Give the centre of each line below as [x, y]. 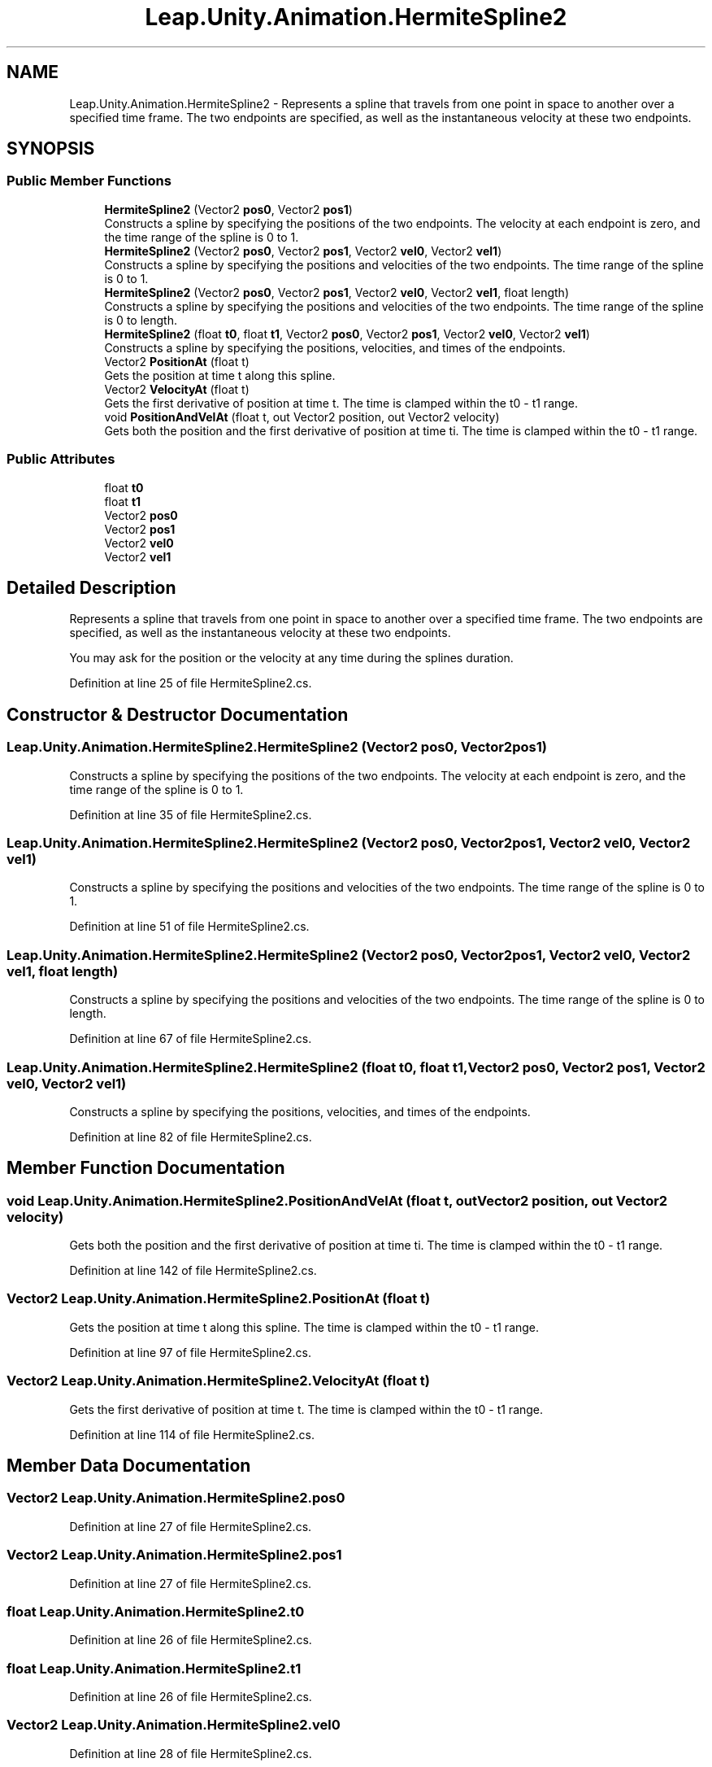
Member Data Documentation [129, 1466]
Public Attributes [61, 459]
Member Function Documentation [146, 1168]
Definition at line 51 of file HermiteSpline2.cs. [189, 927]
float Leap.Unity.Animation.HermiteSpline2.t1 [154, 1668]
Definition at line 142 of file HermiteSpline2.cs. [193, 1271]
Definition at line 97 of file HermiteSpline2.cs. [190, 1352]
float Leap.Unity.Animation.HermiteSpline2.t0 [156, 1611]
